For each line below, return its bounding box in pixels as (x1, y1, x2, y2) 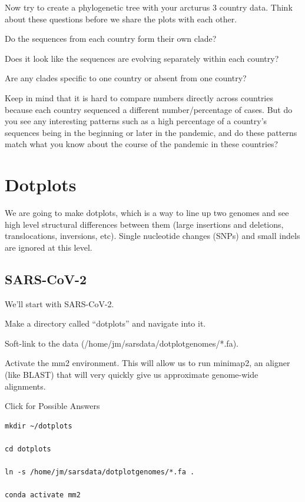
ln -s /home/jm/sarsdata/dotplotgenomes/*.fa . (5, 468, 195, 477)
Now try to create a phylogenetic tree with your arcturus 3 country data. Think (5, 1, 293, 13)
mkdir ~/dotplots (5, 421, 72, 430)
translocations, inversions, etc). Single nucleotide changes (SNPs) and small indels (5, 230, 300, 242)
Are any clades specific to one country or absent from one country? (5, 72, 247, 84)
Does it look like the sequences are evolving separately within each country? (5, 52, 279, 64)
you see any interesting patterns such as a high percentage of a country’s (5, 115, 267, 127)
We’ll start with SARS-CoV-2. (5, 297, 114, 310)
